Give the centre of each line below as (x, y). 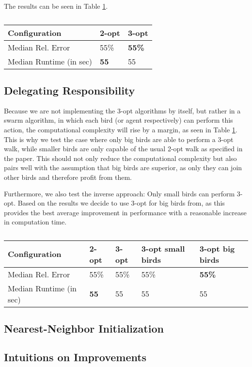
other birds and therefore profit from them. (68, 177)
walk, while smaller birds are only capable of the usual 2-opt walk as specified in (123, 149)
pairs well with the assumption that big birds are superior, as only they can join (123, 168)
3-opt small (163, 248)
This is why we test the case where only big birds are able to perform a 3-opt (119, 139)
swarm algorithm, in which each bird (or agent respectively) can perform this (118, 120)
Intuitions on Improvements (75, 357)
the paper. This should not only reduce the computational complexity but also (120, 158)
